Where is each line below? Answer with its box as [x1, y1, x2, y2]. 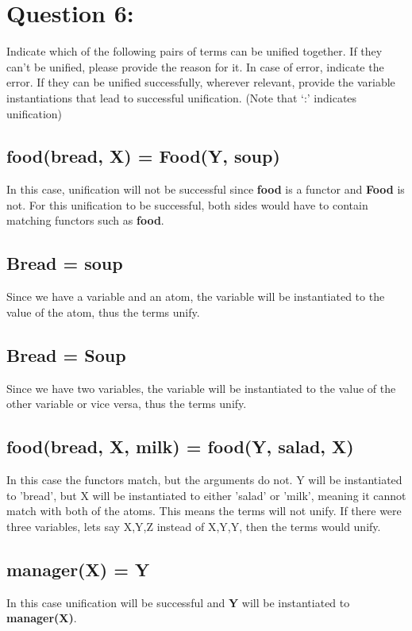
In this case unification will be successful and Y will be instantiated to [6, 594, 350, 610]
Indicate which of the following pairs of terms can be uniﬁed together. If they [6, 43, 383, 60]
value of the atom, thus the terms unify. [6, 303, 200, 320]
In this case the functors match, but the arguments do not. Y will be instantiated [6, 471, 402, 488]
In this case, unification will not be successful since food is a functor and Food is [6, 181, 405, 198]
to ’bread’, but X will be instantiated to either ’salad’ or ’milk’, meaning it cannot [6, 487, 406, 503]
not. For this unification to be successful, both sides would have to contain [6, 196, 368, 213]
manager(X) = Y [6, 556, 150, 581]
